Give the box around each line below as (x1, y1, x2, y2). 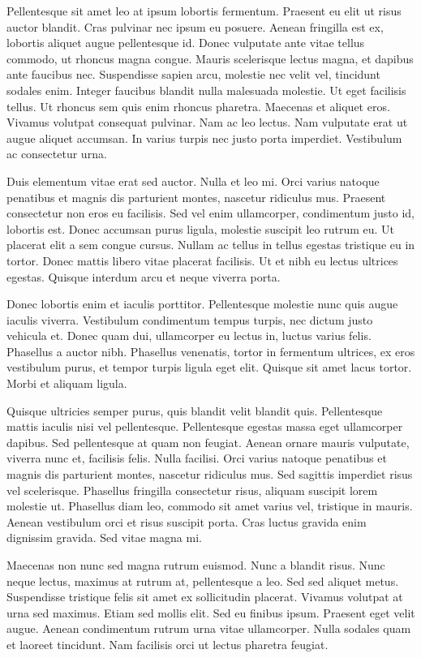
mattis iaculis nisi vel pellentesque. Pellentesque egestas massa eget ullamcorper (6, 418, 403, 435)
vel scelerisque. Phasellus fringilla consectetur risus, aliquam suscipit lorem (6, 481, 378, 498)
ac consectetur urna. (6, 145, 107, 162)
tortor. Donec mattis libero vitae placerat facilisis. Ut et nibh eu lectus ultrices (6, 252, 398, 269)
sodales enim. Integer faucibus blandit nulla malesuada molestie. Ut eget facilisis (6, 81, 406, 98)
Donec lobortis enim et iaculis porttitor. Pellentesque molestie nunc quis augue (6, 295, 398, 312)
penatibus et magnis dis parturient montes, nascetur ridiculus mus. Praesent (6, 188, 386, 205)
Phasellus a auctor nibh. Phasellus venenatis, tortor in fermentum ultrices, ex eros (6, 342, 415, 359)
